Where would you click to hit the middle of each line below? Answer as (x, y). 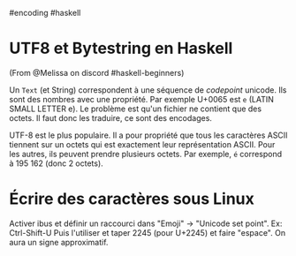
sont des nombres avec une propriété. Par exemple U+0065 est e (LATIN (141, 99)
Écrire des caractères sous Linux (132, 199)
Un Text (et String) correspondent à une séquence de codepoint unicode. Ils (148, 90)
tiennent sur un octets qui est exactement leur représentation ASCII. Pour (142, 144)
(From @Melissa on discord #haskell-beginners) (97, 72)
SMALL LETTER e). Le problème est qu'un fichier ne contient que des (136, 109)
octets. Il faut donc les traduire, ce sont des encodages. (110, 117)
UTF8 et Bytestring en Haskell (121, 49)
